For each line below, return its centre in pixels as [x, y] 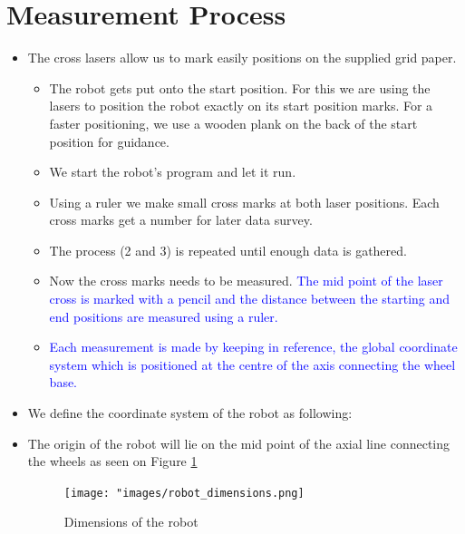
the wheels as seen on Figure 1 [112, 461]
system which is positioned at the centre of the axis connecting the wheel [252, 364]
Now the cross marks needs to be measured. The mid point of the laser [246, 281]
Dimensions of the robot [131, 522]
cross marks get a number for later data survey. [181, 220]
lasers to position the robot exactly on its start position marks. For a [241, 106]
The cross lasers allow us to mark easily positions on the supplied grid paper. [242, 58]
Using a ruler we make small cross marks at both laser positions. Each [244, 202]
